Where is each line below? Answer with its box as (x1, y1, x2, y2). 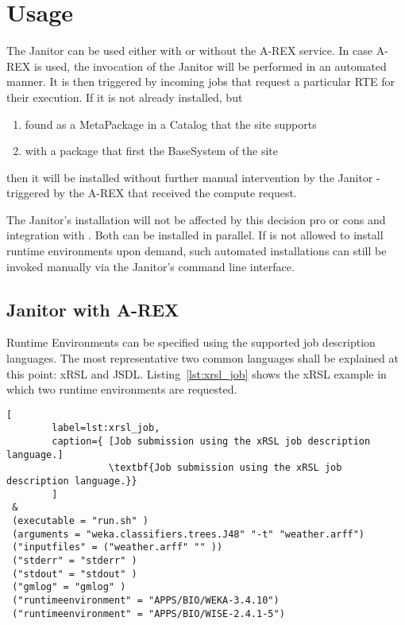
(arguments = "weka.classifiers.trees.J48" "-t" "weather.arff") (12, 528, 365, 540)
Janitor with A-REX (6, 297, 179, 321)
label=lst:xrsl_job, (52, 422, 160, 434)
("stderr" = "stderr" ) (12, 555, 137, 567)
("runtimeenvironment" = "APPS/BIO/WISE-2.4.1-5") (12, 608, 285, 619)
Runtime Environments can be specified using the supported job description (6, 334, 376, 351)
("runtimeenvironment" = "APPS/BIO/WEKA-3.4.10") (12, 595, 280, 607)
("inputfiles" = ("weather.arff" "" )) (12, 542, 223, 553)
